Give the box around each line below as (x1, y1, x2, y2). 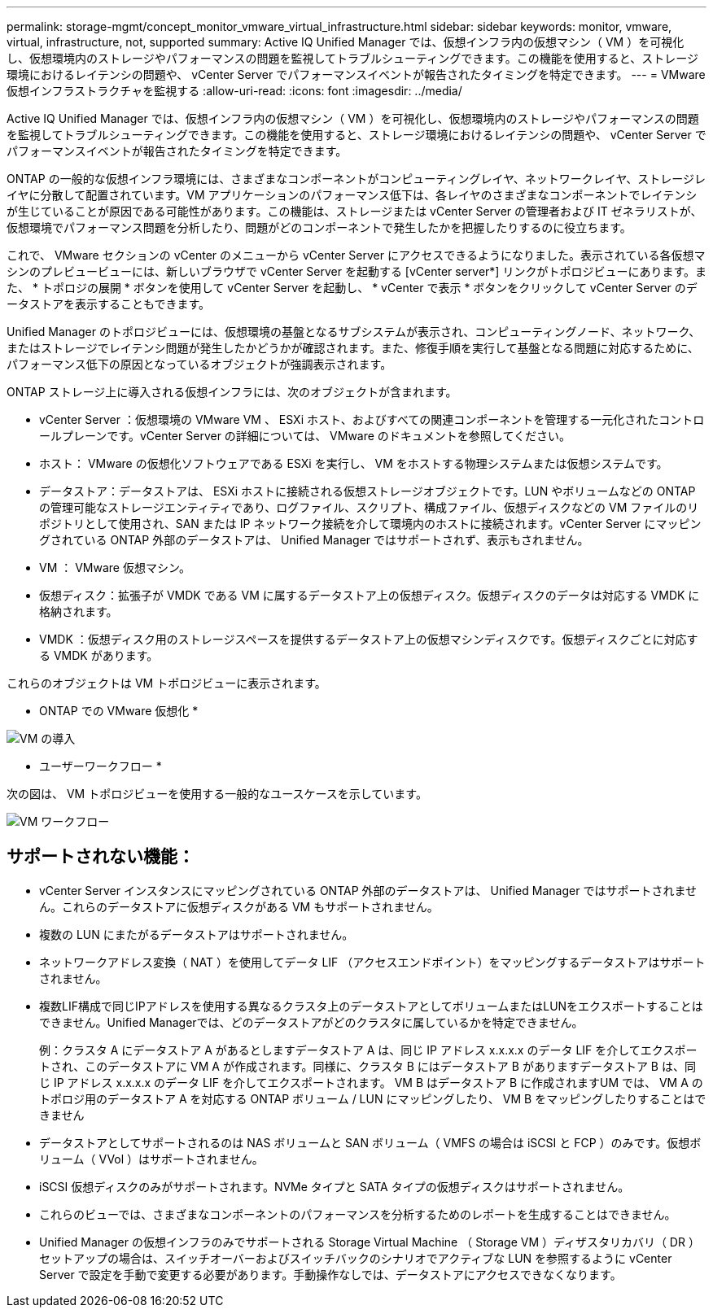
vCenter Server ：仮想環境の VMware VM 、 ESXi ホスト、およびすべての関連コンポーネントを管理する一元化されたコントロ (39, 413, 705, 426)
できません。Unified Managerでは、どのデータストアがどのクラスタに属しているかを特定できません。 (39, 1015, 584, 1029)
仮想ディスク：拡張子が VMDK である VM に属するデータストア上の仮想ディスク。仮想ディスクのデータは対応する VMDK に (39, 588, 700, 602)
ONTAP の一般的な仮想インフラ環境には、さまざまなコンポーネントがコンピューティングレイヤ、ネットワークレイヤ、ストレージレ (7, 172, 706, 186)
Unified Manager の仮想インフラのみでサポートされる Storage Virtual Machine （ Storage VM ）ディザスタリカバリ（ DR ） (39, 1234, 700, 1249)
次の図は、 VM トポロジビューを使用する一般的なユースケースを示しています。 (7, 787, 427, 801)
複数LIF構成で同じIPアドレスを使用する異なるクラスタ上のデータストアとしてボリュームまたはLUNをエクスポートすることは (39, 998, 703, 1013)
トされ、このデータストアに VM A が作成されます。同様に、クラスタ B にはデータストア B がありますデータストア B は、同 (39, 1059, 696, 1073)
